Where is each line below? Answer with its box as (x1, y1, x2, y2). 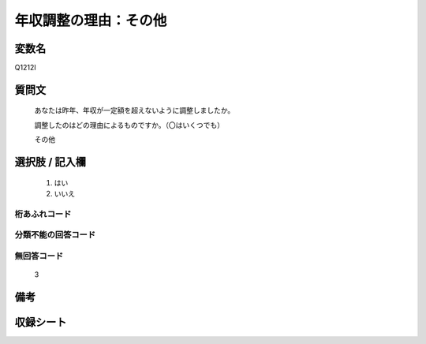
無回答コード (14, 250, 64, 261)
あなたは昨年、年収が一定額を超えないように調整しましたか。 (34, 106, 235, 115)
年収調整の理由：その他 (14, 12, 167, 29)
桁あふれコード (14, 208, 72, 219)
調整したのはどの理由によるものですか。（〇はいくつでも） (34, 120, 225, 129)
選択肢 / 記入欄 (14, 155, 87, 169)
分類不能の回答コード (14, 230, 96, 241)
